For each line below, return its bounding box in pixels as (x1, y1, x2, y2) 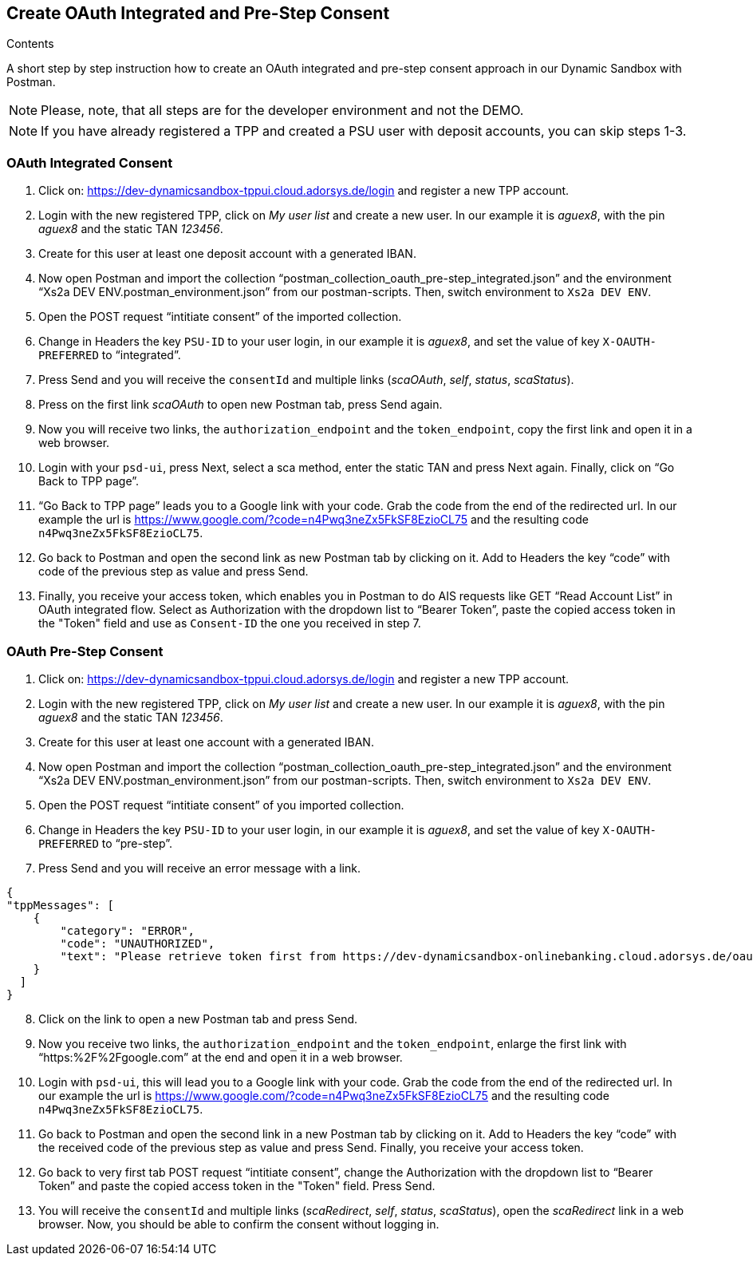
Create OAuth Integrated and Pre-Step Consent (6, 3, 390, 23)
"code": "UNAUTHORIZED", (60, 936, 215, 950)
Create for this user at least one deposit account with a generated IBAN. (38, 247, 416, 261)
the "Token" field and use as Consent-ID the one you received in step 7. (38, 616, 421, 631)
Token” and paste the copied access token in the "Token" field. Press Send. (38, 1178, 436, 1193)
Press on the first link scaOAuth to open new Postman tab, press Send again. (38, 398, 443, 412)
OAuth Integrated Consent (6, 154, 173, 171)
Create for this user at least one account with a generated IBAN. (38, 734, 374, 749)
